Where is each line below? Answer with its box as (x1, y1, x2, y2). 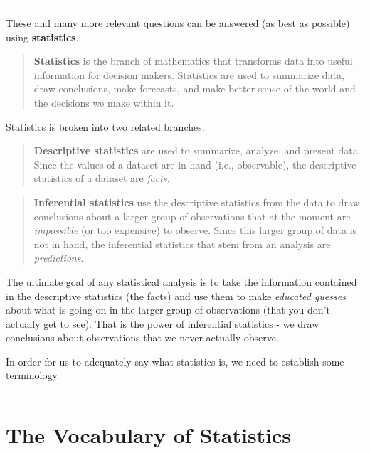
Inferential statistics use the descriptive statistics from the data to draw (33, 194, 360, 209)
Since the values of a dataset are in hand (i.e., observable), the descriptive (33, 156, 356, 171)
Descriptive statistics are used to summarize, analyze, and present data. (33, 143, 361, 158)
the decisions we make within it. (33, 95, 174, 110)
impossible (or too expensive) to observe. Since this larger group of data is (33, 223, 357, 238)
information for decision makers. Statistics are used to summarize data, (33, 67, 344, 82)
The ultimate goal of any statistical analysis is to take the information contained (6, 274, 357, 289)
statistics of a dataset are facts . (33, 171, 170, 186)
